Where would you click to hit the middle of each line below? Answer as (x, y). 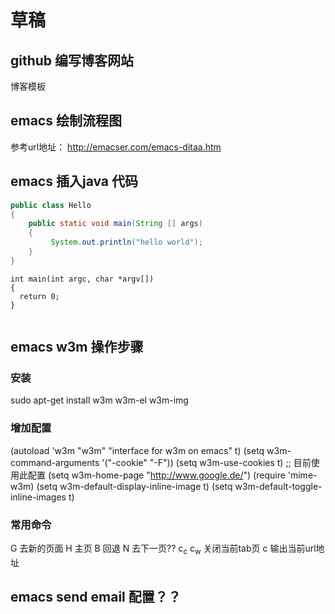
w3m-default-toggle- (278, 486)
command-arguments (55, 462)
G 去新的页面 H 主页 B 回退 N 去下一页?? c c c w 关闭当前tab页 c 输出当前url (163, 549)
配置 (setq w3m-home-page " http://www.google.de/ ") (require (156, 475)
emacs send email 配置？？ (96, 597)
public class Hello (51, 205)
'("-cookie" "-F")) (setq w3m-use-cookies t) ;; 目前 (206, 462)
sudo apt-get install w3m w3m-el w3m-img (99, 400)
